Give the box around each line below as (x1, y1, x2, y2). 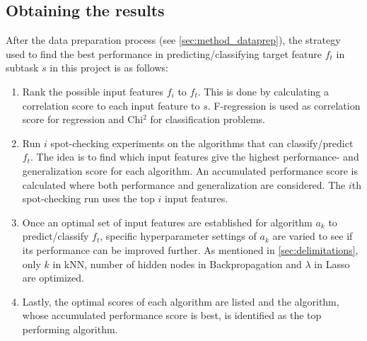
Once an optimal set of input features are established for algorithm (22, 214, 313, 229)
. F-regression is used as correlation (207, 98, 361, 112)
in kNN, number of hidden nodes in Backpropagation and (52, 256, 302, 271)
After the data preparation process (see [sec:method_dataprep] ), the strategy (6, 33, 341, 47)
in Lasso (314, 256, 350, 271)
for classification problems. (150, 112, 265, 127)
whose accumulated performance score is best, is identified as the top (22, 308, 322, 323)
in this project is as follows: (49, 60, 168, 75)
